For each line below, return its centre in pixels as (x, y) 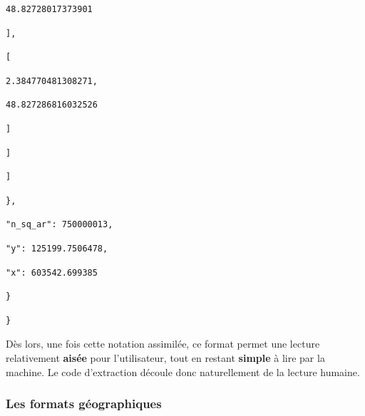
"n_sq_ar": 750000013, (60, 225)
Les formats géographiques (84, 404)
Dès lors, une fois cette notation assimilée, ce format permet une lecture (163, 344)
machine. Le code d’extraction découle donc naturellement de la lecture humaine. (183, 371)
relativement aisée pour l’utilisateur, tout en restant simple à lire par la (165, 357)
